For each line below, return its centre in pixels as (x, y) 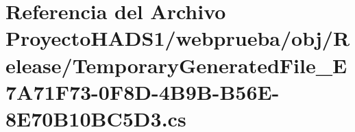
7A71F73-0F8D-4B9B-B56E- (143, 91)
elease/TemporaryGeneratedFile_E (176, 65)
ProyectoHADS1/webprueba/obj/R (178, 38)
